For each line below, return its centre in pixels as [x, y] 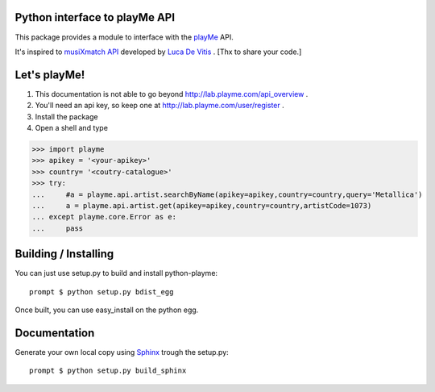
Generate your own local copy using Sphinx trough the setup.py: [122, 352]
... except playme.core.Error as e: [104, 217]
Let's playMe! [50, 75]
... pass [58, 228]
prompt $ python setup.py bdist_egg [101, 292]
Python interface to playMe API [95, 17]
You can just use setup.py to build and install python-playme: [116, 273]
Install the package [66, 116]
